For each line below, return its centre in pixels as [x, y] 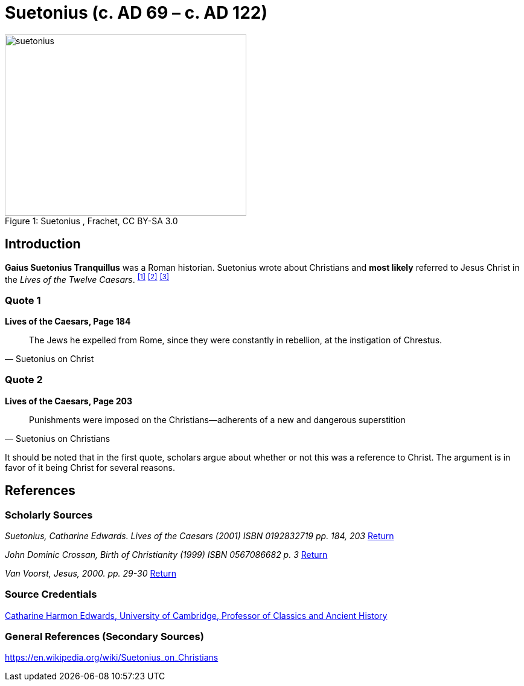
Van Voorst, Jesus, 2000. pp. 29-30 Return [91, 573]
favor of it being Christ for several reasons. [90, 467]
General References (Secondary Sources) [104, 637]
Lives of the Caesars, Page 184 [68, 321]
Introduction [43, 244]
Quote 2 [24, 380]
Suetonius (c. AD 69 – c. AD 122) [136, 13]
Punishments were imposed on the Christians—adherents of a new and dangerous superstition [217, 419]
